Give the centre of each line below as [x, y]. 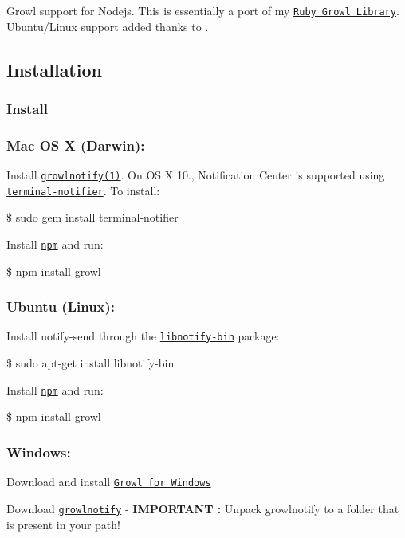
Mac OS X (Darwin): [76, 145]
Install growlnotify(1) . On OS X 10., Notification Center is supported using [196, 175]
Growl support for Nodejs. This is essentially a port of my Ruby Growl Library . [203, 10]
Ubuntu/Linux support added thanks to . [108, 26]
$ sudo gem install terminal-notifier [92, 217]
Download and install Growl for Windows [109, 482]
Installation [54, 69]
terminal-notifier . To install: [83, 190]
